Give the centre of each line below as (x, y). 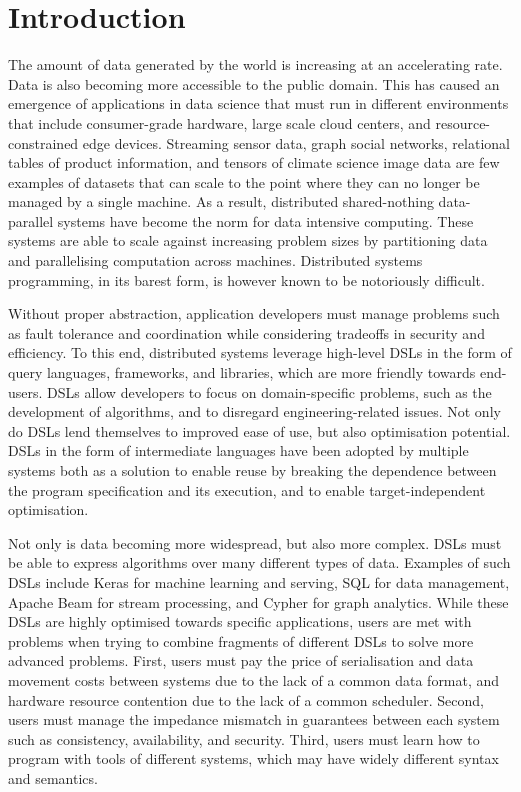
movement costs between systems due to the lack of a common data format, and (254, 679)
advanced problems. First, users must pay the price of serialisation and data (241, 660)
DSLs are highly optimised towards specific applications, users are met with (240, 621)
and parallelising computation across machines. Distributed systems (215, 260)
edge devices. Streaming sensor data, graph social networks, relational (296, 142)
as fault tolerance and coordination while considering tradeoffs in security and (246, 332)
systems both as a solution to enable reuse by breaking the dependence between (252, 470)
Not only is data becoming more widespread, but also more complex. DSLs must (255, 542)
